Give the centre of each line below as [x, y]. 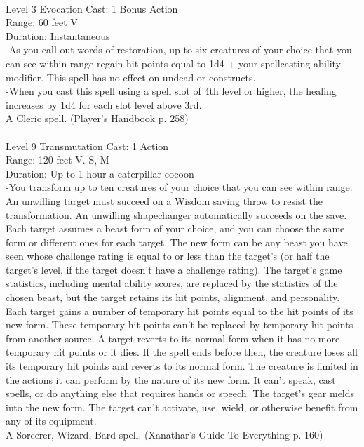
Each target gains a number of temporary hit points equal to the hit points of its [180, 311]
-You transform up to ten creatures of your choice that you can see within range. [179, 187]
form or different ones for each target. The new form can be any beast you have [177, 242]
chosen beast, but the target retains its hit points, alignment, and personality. [173, 297]
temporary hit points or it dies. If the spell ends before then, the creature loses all [182, 352]
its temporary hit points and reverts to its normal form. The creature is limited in [182, 366]
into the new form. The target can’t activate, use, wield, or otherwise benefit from [182, 407]
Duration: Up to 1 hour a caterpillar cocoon [100, 173]
